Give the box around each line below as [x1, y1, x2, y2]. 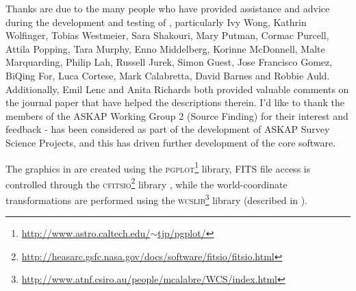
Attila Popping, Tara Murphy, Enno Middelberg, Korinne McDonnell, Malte [5, 41, 325, 55]
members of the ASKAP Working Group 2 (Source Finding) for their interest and [5, 108, 348, 123]
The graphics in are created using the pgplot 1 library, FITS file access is [5, 159, 311, 175]
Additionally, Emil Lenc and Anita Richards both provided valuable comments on [5, 81, 349, 96]
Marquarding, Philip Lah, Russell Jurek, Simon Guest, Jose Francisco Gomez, [5, 55, 333, 69]
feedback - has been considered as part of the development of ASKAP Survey [5, 122, 330, 136]
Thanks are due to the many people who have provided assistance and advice [5, 1, 330, 15]
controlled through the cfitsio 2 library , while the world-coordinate [5, 175, 288, 191]
